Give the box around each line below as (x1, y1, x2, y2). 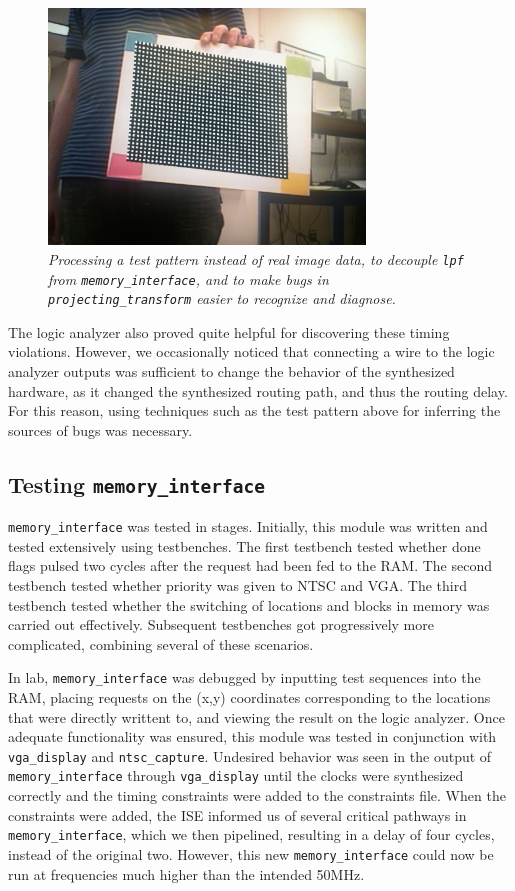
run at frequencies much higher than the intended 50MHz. (8, 863, 365, 884)
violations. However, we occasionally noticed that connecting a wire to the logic (8, 341, 495, 362)
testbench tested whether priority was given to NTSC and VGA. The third (8, 575, 467, 595)
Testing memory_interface (8, 468, 265, 499)
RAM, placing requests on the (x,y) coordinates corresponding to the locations (8, 687, 491, 708)
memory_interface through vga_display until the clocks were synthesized (8, 765, 464, 786)
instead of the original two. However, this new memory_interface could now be (8, 843, 494, 864)
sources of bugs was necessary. (8, 419, 193, 440)
